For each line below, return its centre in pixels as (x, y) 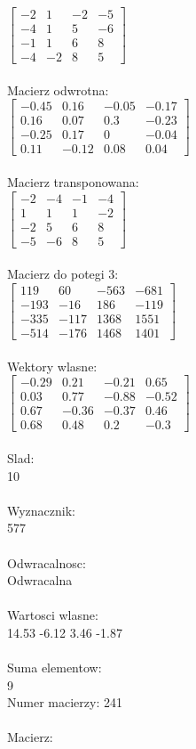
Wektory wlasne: (52, 366)
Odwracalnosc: (47, 562)
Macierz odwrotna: (58, 90)
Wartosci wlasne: (53, 615)
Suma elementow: (55, 668)
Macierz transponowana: (73, 182)
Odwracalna (40, 580)
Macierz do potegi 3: (63, 274)
